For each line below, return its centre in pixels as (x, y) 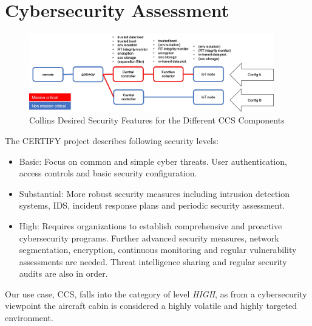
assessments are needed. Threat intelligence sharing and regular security (153, 261)
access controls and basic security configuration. (108, 173)
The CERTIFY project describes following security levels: (112, 140)
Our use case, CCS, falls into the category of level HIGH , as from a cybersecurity (156, 293)
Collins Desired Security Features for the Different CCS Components (157, 120)
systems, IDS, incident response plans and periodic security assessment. (152, 205)
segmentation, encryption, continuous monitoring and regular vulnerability (158, 250)
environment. (29, 318)
